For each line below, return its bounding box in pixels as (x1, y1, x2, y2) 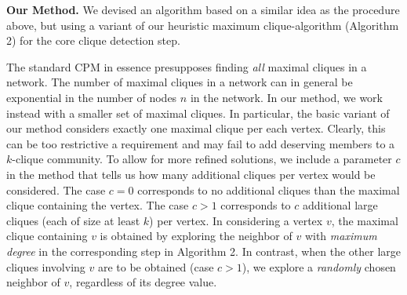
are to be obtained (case (97, 258, 214, 275)
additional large (302, 197, 378, 213)
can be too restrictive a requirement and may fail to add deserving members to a (6, 135, 395, 151)
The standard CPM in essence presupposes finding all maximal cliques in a (6, 58, 367, 75)
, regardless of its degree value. (69, 274, 217, 290)
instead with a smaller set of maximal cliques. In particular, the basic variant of (6, 104, 390, 121)
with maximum (304, 228, 377, 244)
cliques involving (6, 258, 85, 275)
